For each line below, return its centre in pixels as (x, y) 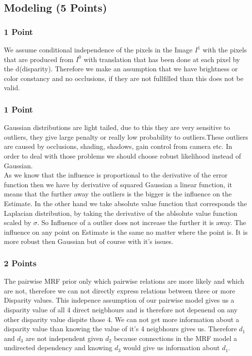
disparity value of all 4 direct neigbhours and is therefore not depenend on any (121, 309)
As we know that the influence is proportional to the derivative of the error (116, 175)
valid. (12, 88)
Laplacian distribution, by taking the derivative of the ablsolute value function (121, 213)
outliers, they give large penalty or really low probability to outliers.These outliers (126, 137)
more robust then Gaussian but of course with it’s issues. (89, 241)
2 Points (20, 263)
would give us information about (171, 348)
